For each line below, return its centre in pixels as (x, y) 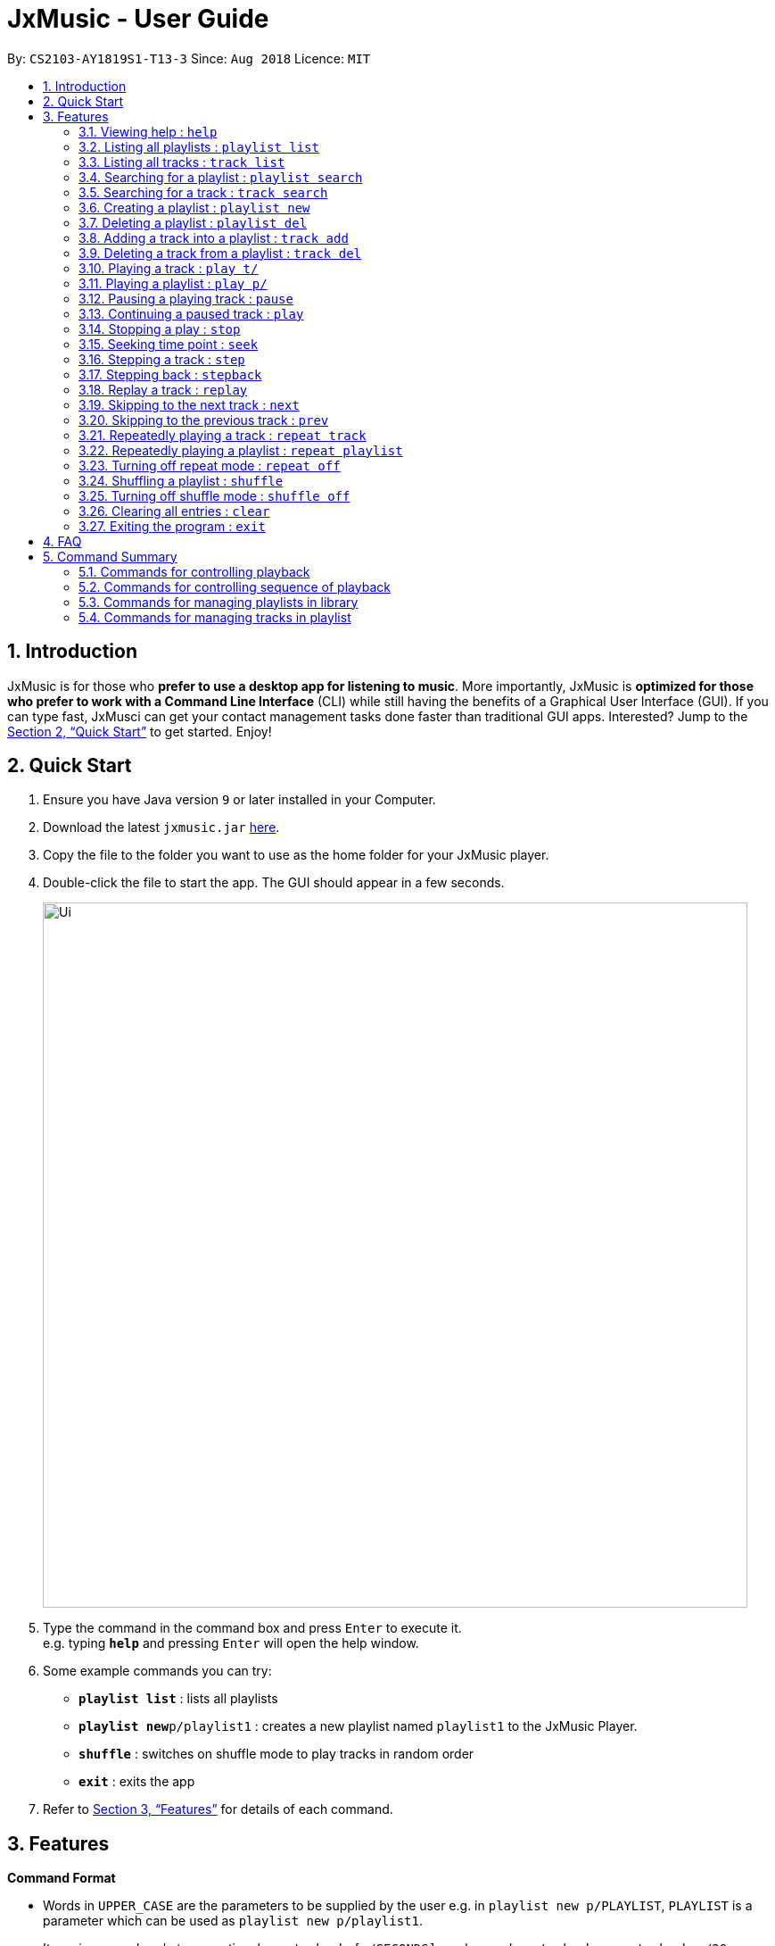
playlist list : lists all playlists (178, 1699)
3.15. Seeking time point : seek (169, 344)
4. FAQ (62, 541)
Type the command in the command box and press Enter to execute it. (252, 1628)
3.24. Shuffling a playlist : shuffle (181, 480)
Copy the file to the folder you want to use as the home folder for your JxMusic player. (296, 855)
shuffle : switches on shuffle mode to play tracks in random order (276, 1754)
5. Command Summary (110, 556)
